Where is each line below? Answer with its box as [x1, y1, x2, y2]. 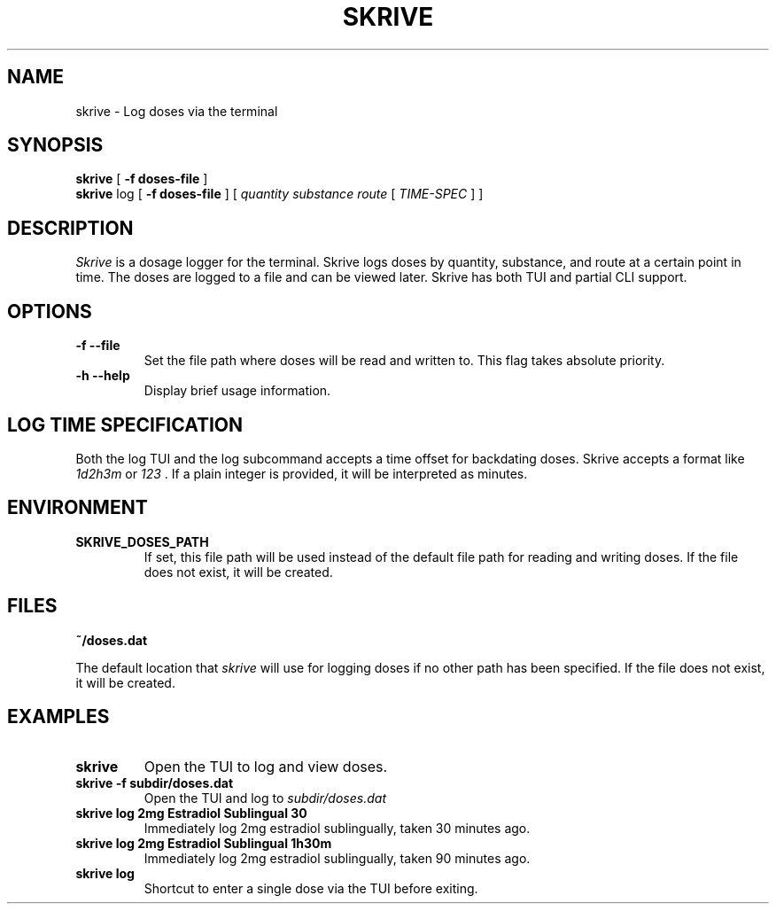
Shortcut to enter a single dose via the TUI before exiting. [144, 880, 478, 896]
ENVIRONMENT [7, 496, 148, 519]
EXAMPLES [7, 705, 110, 728]
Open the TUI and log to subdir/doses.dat [144, 790, 386, 806]
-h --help [75, 368, 130, 384]
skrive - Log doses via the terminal [75, 103, 278, 119]
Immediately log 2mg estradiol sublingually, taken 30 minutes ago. [144, 820, 531, 836]
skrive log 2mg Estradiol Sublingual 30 [75, 805, 307, 821]
